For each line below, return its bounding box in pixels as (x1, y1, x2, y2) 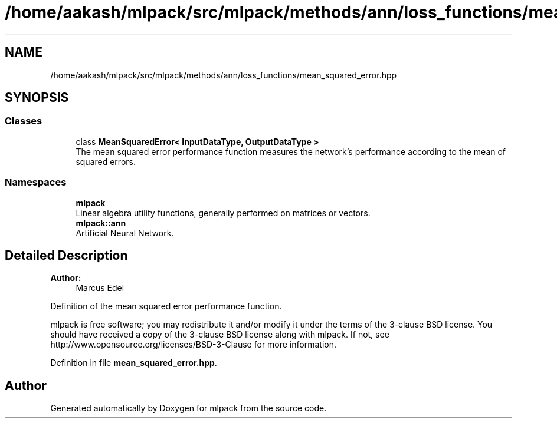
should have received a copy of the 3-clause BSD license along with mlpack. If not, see (50, 329, 389, 340)
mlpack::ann (76, 217, 126, 228)
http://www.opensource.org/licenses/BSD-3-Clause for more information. (50, 339, 336, 350)
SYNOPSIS (5, 90, 69, 105)
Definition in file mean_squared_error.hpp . (50, 358, 217, 368)
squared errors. (76, 156, 136, 167)
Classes (5, 115, 42, 127)
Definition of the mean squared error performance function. (50, 301, 282, 312)
